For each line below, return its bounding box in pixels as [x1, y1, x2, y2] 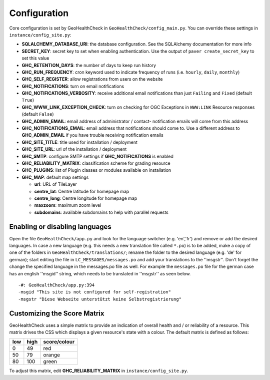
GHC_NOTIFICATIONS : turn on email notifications [21, 83, 124, 89]
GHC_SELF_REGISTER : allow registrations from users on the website [21, 76, 163, 82]
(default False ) [21, 111, 54, 117]
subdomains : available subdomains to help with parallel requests [34, 209, 168, 215]
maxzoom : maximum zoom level [34, 202, 101, 208]
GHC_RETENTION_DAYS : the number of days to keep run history [21, 62, 156, 68]
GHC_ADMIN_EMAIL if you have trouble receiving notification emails [21, 132, 163, 138]
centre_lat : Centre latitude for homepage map [34, 188, 129, 194]
